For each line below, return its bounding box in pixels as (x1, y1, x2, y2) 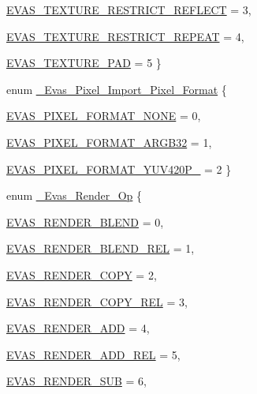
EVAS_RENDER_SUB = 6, (6, 373, 147, 389)
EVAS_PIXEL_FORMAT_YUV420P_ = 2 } (6, 160, 232, 177)
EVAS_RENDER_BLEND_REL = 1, (6, 240, 195, 257)
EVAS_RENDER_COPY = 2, (6, 266, 157, 283)
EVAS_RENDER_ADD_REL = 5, (6, 346, 181, 362)
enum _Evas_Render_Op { (6, 187, 143, 204)
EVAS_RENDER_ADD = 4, (6, 320, 150, 336)
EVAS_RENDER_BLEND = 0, (6, 213, 164, 230)
